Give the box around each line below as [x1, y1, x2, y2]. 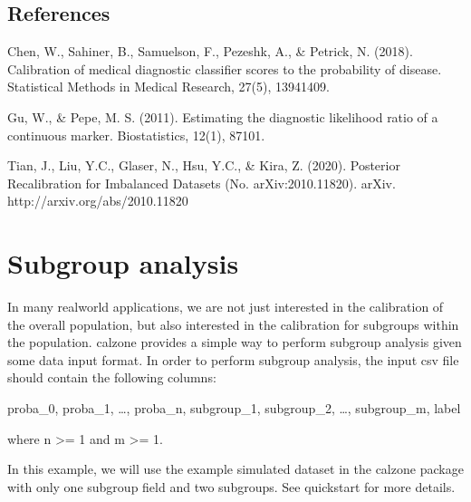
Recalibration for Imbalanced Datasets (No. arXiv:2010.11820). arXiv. [7, 173, 396, 192]
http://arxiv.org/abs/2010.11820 [7, 191, 188, 210]
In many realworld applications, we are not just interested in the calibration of [7, 297, 444, 316]
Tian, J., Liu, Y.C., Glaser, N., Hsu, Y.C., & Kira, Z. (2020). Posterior [7, 156, 400, 175]
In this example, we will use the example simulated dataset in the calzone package [7, 459, 464, 478]
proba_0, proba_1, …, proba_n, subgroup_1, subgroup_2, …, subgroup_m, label [7, 399, 461, 418]
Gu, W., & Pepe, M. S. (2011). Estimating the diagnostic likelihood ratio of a [7, 107, 438, 126]
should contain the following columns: [7, 368, 216, 387]
